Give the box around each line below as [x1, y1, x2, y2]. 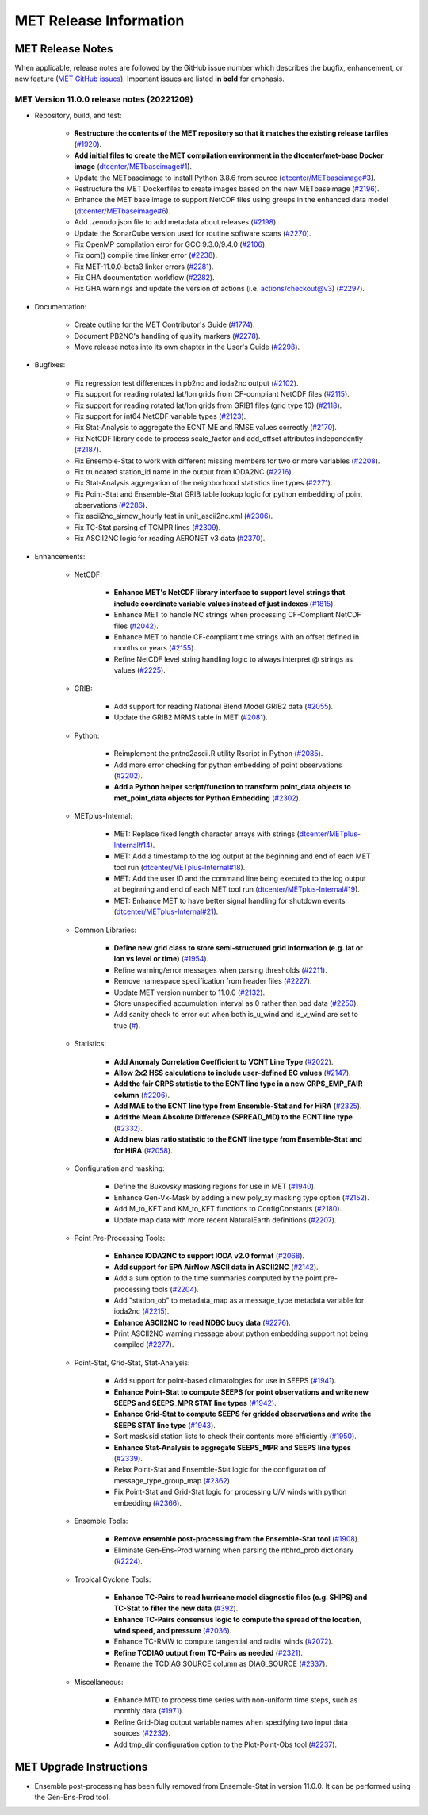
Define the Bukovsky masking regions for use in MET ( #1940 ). [113, 1182, 316, 1191]
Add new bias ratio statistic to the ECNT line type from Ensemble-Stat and [113, 1134, 362, 1144]
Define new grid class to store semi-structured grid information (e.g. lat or [113, 942, 364, 952]
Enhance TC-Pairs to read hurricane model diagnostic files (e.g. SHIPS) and [113, 1592, 368, 1602]
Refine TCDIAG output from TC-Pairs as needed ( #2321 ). [113, 1648, 303, 1657]
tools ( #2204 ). [151, 1284, 200, 1294]
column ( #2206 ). [113, 1090, 170, 1099]
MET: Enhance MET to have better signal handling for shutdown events [113, 896, 346, 905]
